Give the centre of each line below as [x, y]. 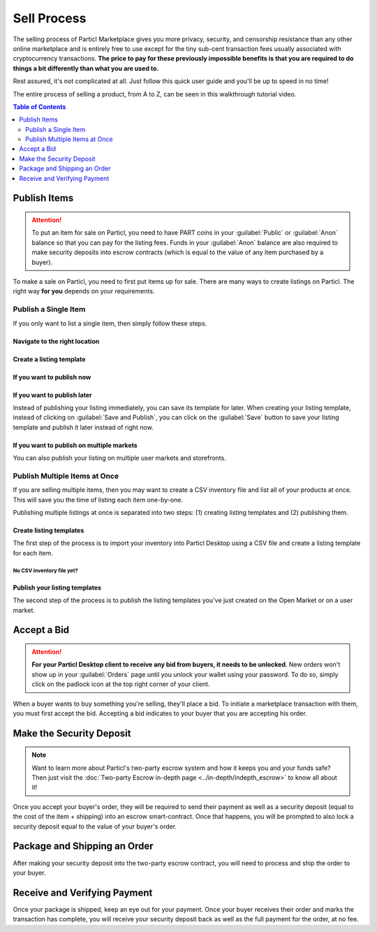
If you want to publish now [52, 377]
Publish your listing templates [57, 588]
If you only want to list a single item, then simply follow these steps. [110, 323]
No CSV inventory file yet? [45, 570]
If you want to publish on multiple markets [75, 445]
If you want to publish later [52, 395]
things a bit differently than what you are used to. [86, 68]
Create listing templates [49, 530]
